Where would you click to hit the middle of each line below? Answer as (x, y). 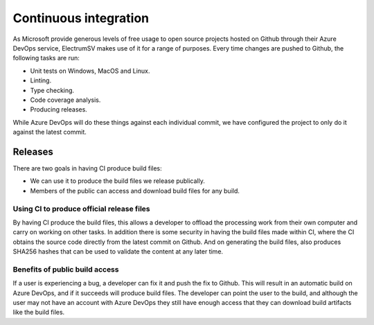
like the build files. (39, 313)
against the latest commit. (50, 132)
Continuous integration (81, 18)
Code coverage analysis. (65, 100)
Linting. (41, 80)
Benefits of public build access (66, 269)
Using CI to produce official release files (81, 209)
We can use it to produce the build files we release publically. (118, 181)
